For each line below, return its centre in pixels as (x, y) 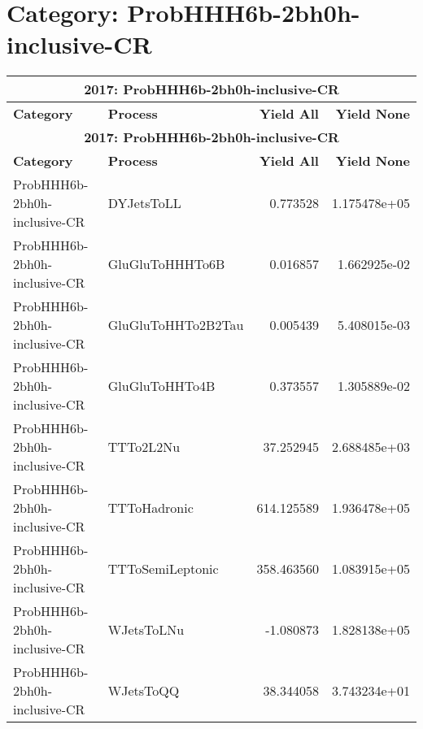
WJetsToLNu (146, 630)
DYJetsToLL (144, 203)
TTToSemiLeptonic (163, 569)
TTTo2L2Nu (144, 447)
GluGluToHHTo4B (161, 386)
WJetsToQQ (144, 691)
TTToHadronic (150, 508)
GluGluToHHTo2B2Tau (176, 325)
